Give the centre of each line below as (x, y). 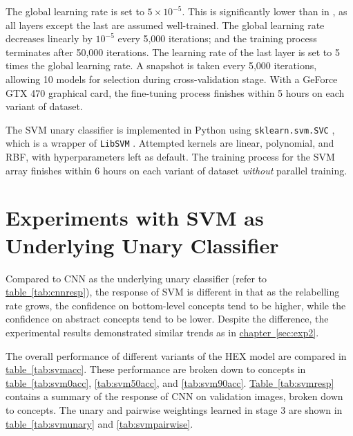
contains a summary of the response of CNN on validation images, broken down (174, 396)
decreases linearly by (49, 38)
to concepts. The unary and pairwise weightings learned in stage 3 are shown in (174, 409)
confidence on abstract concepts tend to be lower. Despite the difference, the (167, 319)
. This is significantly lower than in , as (265, 11)
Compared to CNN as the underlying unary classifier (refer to (136, 278)
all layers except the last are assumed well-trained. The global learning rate (165, 25)
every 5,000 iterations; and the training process (217, 38)
